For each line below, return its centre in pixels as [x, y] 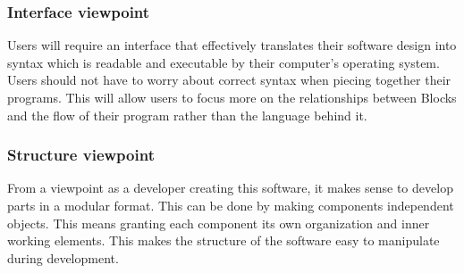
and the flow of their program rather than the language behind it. [187, 115]
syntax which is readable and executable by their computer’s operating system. [224, 62]
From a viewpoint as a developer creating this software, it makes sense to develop [230, 188]
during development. [63, 257]
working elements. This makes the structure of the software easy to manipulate [224, 240]
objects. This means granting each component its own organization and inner [219, 223]
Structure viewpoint [81, 155]
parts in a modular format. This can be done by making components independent [231, 205]
